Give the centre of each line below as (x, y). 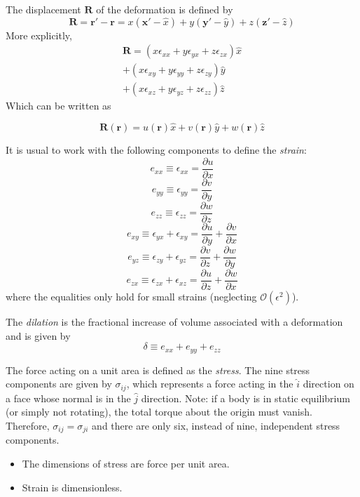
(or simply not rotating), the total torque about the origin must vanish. (159, 412)
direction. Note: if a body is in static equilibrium (245, 398)
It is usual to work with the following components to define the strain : (156, 150)
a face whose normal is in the (68, 398)
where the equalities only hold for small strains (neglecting (131, 297)
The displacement (43, 9)
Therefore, (28, 425)
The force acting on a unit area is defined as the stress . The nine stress (158, 370)
